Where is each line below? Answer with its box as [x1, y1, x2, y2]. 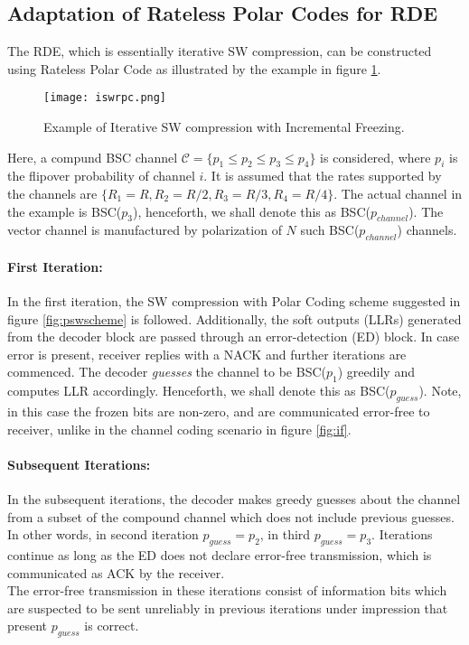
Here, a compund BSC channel [7, 147, 178, 166]
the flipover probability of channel [7, 166, 195, 185]
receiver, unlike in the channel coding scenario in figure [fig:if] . [7, 419, 352, 438]
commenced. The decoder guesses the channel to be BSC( [7, 362, 327, 381]
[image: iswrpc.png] [43, 91, 167, 105]
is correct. [84, 616, 139, 635]
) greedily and [337, 362, 415, 381]
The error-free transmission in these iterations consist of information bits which [7, 581, 447, 600]
